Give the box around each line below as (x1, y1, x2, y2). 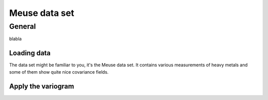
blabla (9, 36, 22, 42)
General (9, 22, 36, 31)
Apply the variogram (9, 82, 74, 91)
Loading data (9, 49, 51, 57)
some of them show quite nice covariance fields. (9, 69, 109, 75)
